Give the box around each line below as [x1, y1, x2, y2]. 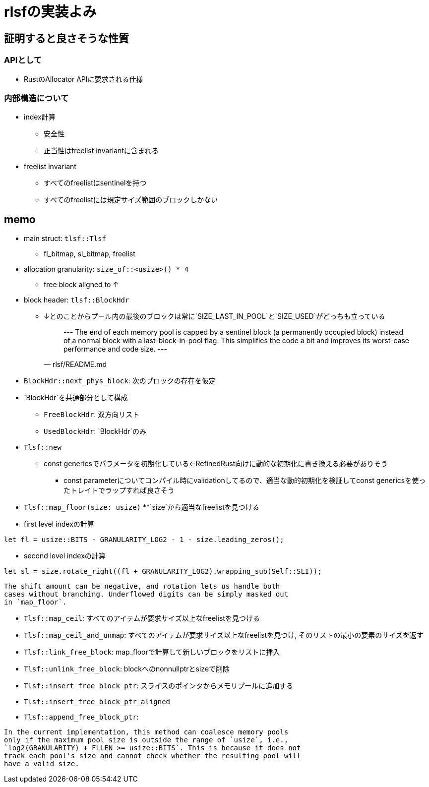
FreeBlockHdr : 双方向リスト [44, 410, 140, 419]
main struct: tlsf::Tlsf [24, 234, 107, 243]
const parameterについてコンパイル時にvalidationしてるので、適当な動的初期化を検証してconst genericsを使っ [63, 476, 426, 485]
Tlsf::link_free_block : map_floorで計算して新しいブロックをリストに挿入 [24, 648, 280, 657]
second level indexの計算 [24, 551, 106, 560]
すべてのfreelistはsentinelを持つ [44, 179, 147, 187]
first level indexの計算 [24, 520, 94, 529]
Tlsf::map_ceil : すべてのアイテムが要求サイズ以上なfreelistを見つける [24, 614, 260, 623]
